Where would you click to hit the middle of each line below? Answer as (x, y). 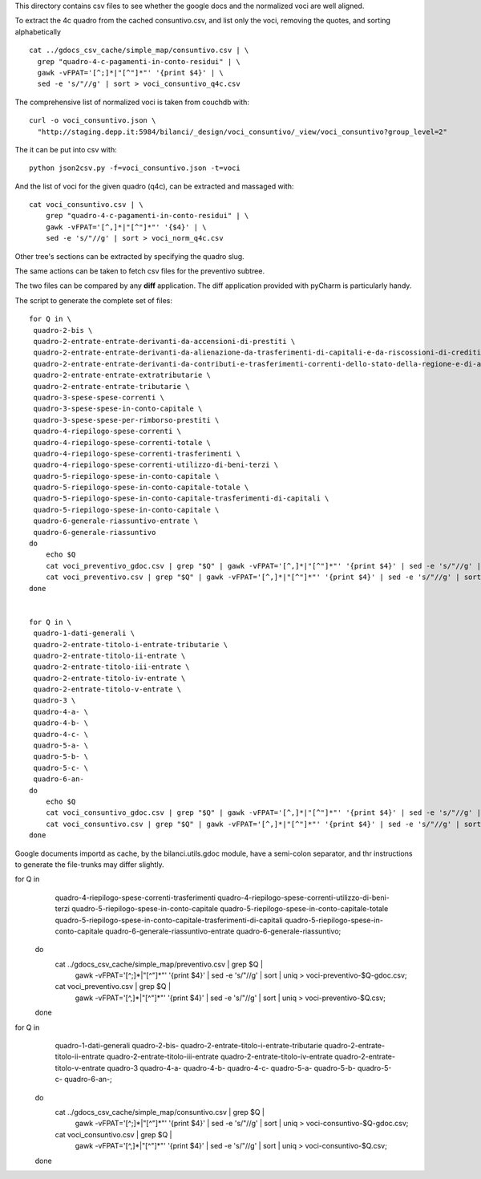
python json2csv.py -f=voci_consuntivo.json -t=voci (135, 168)
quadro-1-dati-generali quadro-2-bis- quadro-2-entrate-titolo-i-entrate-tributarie (189, 1046)
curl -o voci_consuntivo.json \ (93, 121)
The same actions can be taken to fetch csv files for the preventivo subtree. (139, 271)
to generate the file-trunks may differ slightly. (89, 864)
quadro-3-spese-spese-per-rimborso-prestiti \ (126, 420)
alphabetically (38, 31)
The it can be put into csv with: (66, 149)
